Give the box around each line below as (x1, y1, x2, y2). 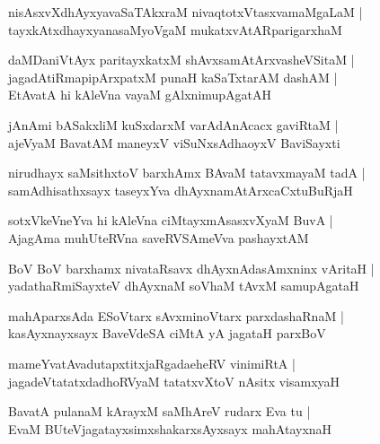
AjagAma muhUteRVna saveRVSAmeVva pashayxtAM (8, 228, 309, 247)
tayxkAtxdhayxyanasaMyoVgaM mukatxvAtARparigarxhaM (8, 20, 342, 39)
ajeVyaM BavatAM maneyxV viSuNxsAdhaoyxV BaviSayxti (8, 133, 340, 152)
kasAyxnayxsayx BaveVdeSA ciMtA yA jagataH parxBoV (8, 324, 326, 343)
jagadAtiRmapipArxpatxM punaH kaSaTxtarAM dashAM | (8, 67, 338, 86)
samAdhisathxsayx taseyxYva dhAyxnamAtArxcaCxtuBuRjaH (8, 180, 353, 199)
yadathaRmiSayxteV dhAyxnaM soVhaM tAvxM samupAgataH (8, 276, 359, 295)
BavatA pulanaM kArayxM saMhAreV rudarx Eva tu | (8, 402, 311, 421)
